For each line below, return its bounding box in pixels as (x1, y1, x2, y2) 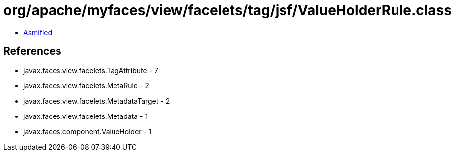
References (3, 45, 61, 58)
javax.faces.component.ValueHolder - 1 (23, 127, 152, 136)
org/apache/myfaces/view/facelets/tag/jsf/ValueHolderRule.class (3, 2, 452, 19)
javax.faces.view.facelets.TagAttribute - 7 (23, 66, 158, 75)
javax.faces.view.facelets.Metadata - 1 (23, 112, 148, 120)
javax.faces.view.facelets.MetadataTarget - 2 (23, 96, 170, 105)
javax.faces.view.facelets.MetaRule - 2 (23, 81, 149, 90)
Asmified (23, 28, 53, 37)
